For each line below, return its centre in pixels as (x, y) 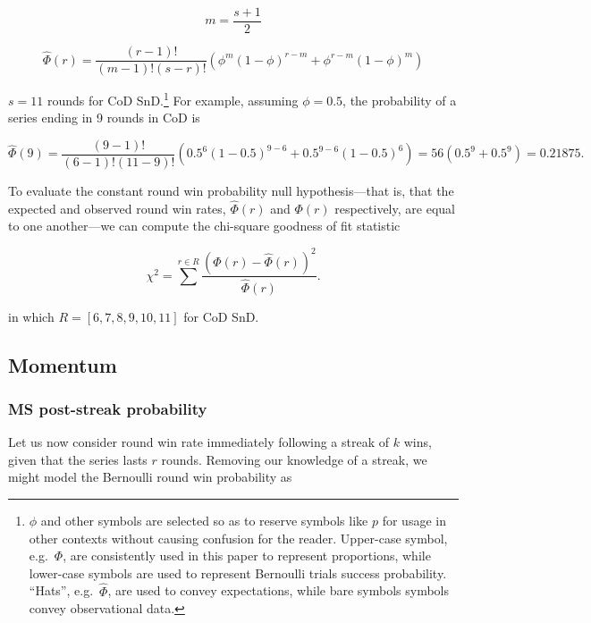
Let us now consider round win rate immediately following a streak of (199, 442)
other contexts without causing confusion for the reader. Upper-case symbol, (238, 538)
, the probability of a (400, 100)
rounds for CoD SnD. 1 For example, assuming (173, 99)
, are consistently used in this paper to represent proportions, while (247, 556)
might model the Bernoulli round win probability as (150, 477)
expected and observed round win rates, (117, 208)
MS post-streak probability (108, 408)
